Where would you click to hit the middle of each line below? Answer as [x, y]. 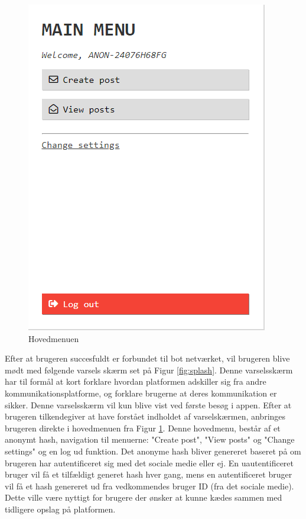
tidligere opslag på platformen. [60, 509]
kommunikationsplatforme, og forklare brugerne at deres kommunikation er [141, 393]
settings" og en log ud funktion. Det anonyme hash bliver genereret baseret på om [153, 451]
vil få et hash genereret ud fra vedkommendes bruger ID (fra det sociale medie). [149, 486]
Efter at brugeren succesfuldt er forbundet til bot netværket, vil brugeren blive [147, 358]
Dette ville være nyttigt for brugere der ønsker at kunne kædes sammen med [144, 497]
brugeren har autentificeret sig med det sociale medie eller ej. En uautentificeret [149, 462]
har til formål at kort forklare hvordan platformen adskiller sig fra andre [136, 381]
